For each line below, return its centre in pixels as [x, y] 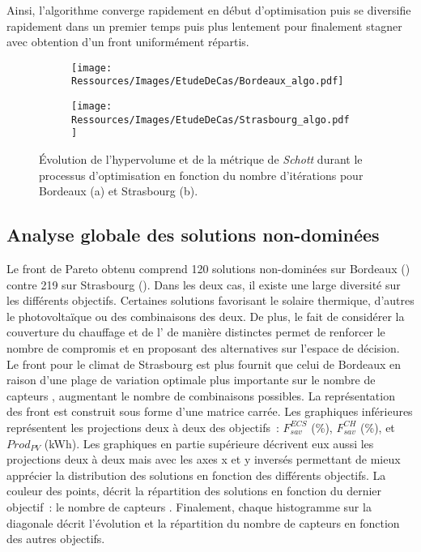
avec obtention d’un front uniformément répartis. [128, 42]
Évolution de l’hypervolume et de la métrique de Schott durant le [201, 159]
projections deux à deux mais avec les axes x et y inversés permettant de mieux [204, 459]
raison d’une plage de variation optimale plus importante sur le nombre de [191, 380]
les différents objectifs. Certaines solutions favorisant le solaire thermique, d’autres [210, 300]
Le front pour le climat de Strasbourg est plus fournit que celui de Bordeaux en [204, 364]
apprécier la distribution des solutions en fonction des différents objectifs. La [196, 475]
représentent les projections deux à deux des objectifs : [143, 427]
